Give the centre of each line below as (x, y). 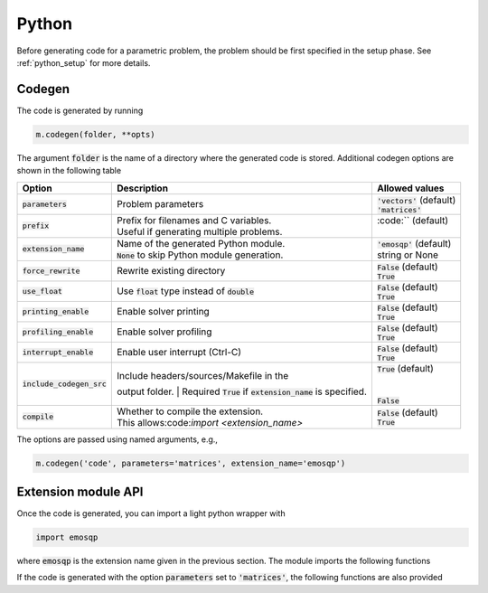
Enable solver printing (163, 312)
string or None (407, 255)
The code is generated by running (80, 110)
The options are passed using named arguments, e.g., (117, 439)
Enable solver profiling (164, 332)
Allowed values (410, 188)
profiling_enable (58, 331)
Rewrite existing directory (171, 271)
